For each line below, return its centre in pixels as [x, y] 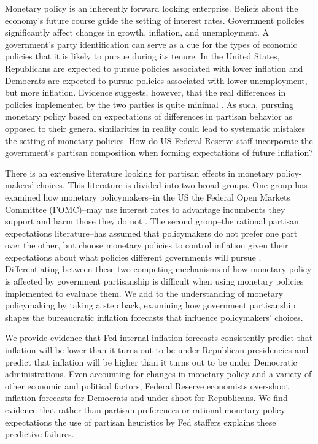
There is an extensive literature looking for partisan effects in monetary [139, 173]
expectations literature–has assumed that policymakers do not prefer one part [151, 233]
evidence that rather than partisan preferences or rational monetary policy [145, 410]
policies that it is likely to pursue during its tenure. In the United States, [142, 56]
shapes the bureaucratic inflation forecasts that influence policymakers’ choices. [154, 317]
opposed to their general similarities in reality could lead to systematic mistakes [155, 128]
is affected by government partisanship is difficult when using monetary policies [154, 281]
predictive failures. [40, 434]
